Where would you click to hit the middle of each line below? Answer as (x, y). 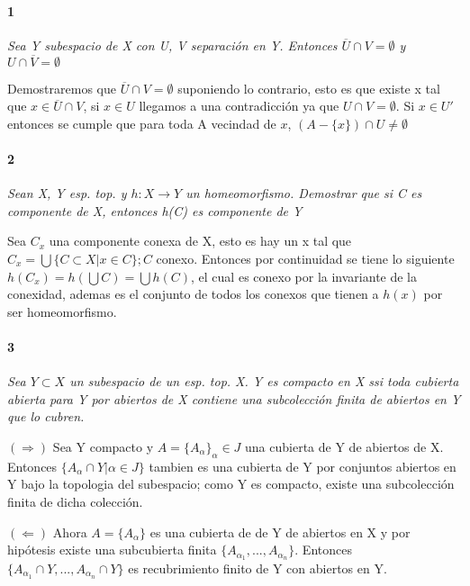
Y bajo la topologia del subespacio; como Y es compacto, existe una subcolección (231, 484)
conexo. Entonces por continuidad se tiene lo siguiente (305, 258)
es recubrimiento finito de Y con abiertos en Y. (258, 568)
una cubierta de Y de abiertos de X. (344, 446)
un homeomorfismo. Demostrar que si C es (304, 193)
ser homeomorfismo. (62, 311)
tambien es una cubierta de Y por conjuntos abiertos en (303, 466)
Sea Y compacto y (103, 446)
